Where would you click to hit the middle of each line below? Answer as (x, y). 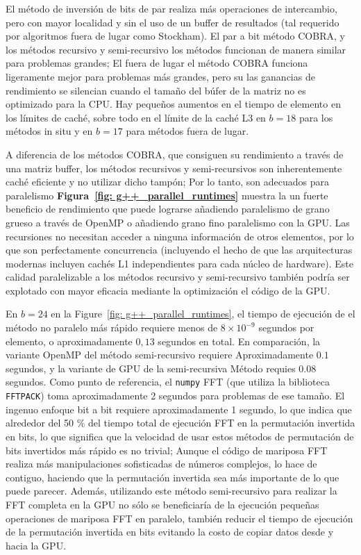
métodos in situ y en (49, 131)
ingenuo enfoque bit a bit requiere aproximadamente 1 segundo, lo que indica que (179, 409)
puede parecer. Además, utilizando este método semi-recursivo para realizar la (171, 491)
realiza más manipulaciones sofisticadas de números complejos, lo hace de (161, 464)
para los (316, 117)
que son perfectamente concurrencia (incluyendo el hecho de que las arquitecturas (179, 250)
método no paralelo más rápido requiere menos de (112, 328)
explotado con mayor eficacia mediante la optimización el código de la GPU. (168, 290)
